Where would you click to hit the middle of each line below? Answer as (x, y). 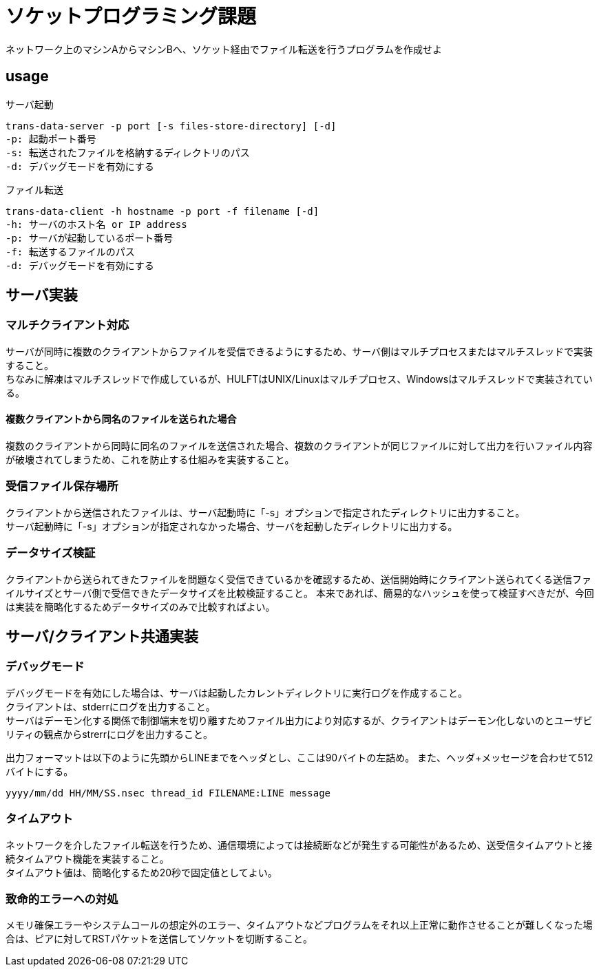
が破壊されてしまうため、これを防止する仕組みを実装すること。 (150, 460)
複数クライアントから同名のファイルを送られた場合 (121, 419)
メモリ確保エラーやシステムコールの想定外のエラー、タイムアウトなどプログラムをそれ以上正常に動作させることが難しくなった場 (299, 925)
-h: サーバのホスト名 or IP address (96, 224)
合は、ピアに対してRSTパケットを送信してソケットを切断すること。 (159, 939)
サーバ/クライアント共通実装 (102, 636)
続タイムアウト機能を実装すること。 (87, 858)
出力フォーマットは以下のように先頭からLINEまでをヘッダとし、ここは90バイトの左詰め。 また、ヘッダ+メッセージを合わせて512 (299, 757)
